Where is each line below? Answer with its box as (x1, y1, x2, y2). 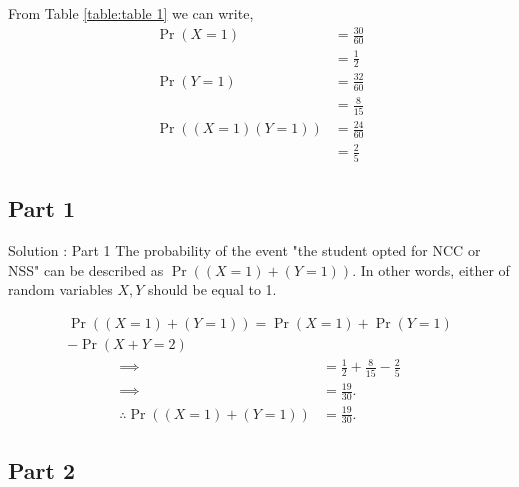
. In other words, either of (352, 259, 510, 280)
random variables (8, 279, 113, 300)
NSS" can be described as (8, 259, 164, 280)
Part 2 (8, 454, 76, 485)
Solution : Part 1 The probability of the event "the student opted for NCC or (8, 240, 481, 261)
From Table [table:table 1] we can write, (8, 3, 254, 23)
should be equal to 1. (148, 279, 277, 300)
